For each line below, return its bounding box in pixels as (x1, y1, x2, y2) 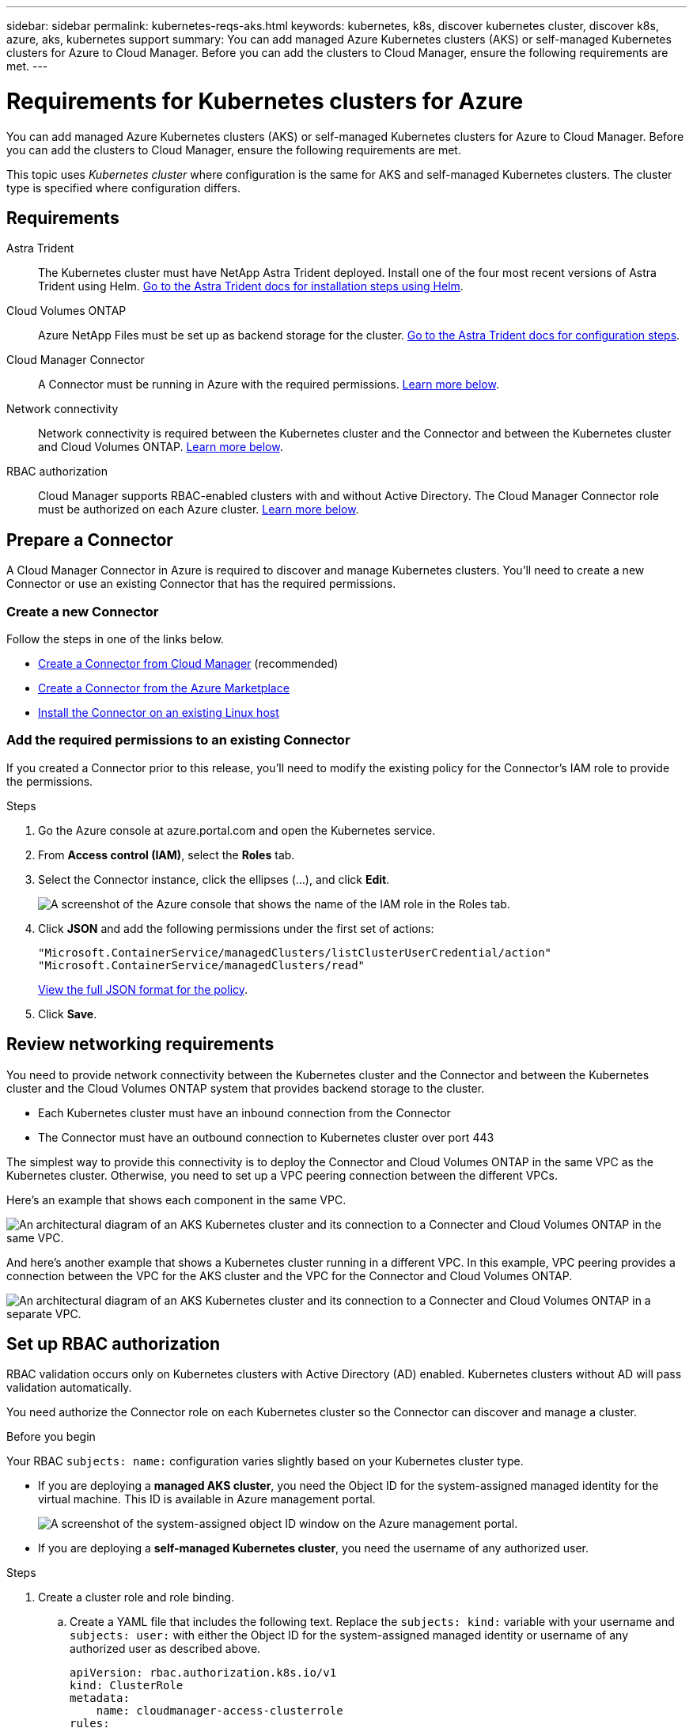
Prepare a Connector (6, 529, 173, 550)
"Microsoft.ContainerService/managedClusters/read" (38, 958, 365, 972)
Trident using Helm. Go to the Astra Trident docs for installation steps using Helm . (38, 279, 464, 294)
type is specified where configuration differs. (6, 180, 240, 195)
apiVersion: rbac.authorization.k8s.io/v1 (70, 1666, 337, 1680)
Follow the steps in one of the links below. (6, 631, 224, 646)
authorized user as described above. (70, 1642, 261, 1656)
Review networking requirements (6, 1034, 275, 1055)
